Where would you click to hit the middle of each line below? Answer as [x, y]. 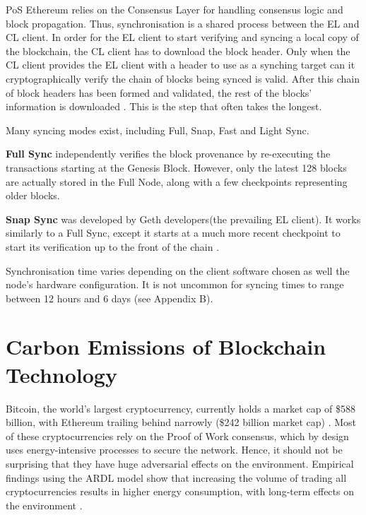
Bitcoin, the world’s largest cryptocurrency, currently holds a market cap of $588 [181, 408]
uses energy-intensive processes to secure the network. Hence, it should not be [174, 450]
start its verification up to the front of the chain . [113, 246]
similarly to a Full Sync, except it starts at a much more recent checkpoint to [173, 233]
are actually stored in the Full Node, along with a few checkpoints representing [177, 181]
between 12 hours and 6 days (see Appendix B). [110, 298]
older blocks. [33, 195]
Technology [61, 374]
